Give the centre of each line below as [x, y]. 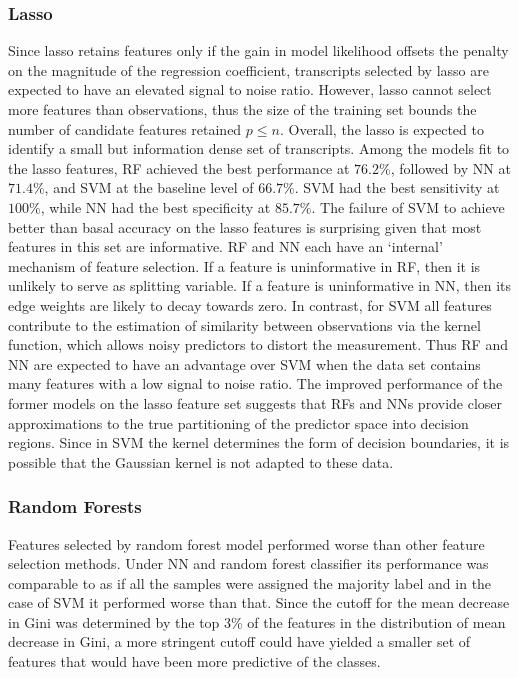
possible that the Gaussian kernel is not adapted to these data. [201, 461]
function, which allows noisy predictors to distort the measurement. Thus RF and [258, 344]
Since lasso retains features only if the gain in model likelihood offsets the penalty [258, 50]
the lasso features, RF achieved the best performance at [179, 167]
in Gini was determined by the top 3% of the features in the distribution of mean [257, 621]
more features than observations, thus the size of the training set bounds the [242, 109]
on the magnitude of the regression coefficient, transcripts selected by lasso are [248, 69]
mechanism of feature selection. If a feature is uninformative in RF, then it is [244, 265]
